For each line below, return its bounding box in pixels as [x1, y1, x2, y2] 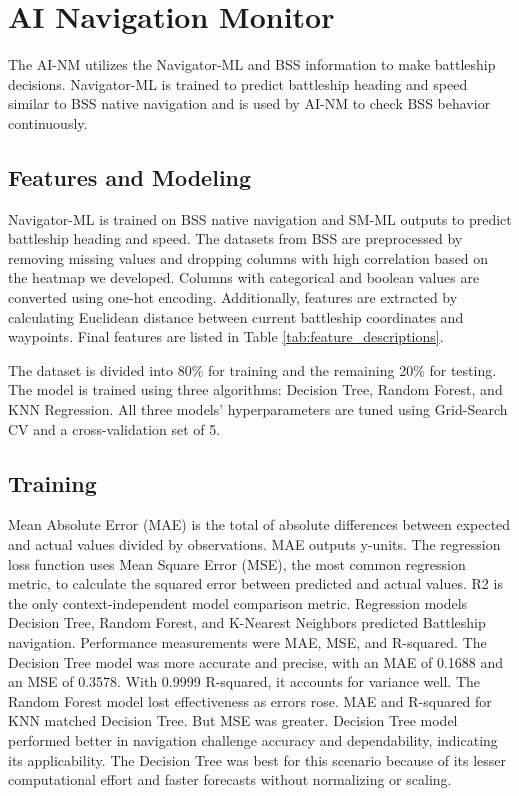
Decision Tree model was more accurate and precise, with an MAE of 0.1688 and [8, 651, 504, 672]
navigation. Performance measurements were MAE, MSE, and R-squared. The [8, 632, 487, 652]
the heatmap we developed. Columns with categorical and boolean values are [8, 267, 480, 288]
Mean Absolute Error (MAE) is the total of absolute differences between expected [8, 514, 511, 535]
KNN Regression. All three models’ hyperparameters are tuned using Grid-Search [8, 399, 508, 420]
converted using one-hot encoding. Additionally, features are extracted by [8, 287, 458, 308]
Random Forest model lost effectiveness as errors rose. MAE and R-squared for [8, 690, 492, 711]
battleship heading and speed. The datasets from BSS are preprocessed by [8, 228, 463, 249]
